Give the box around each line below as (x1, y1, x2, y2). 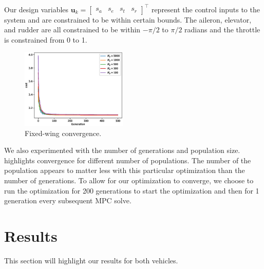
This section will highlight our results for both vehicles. (4, 255, 178, 265)
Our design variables (4, 4, 69, 14)
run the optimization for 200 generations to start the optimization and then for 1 (4, 185, 259, 196)
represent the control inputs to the (151, 4, 260, 14)
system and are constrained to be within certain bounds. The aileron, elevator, (4, 14, 252, 25)
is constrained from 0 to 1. (4, 34, 87, 45)
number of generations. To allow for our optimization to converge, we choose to (4, 175, 254, 185)
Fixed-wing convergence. (25, 127, 102, 138)
